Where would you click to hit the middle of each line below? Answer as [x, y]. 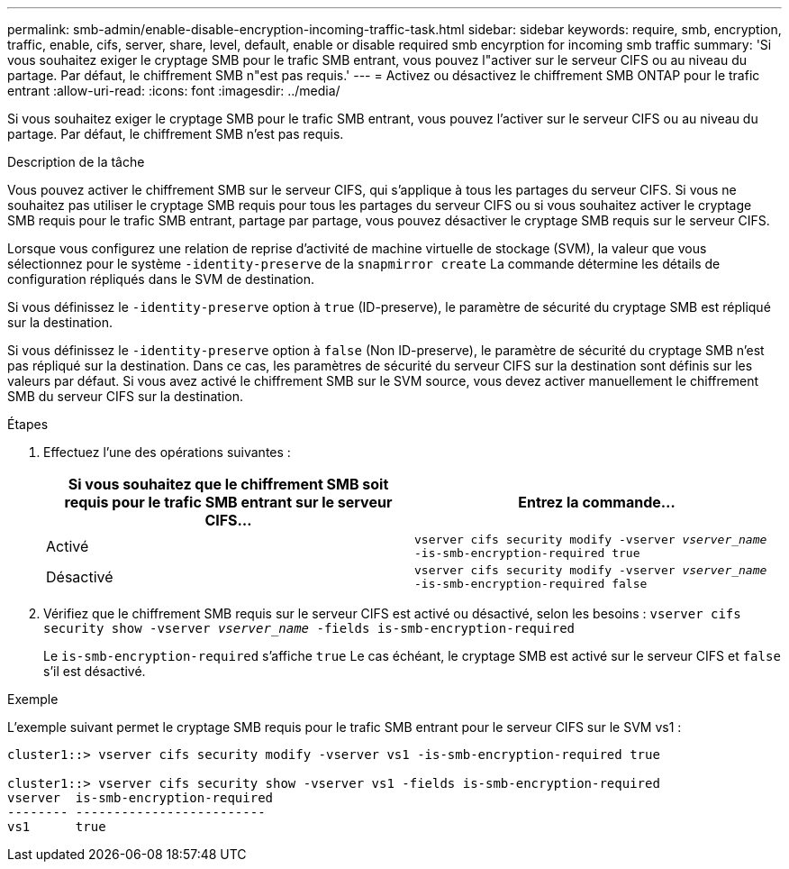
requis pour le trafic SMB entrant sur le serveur [228, 502]
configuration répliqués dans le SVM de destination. [161, 279]
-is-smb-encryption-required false [531, 584]
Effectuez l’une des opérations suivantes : [167, 452]
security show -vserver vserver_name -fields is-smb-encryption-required [309, 628]
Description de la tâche [76, 162]
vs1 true [57, 827]
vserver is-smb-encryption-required [141, 798]
